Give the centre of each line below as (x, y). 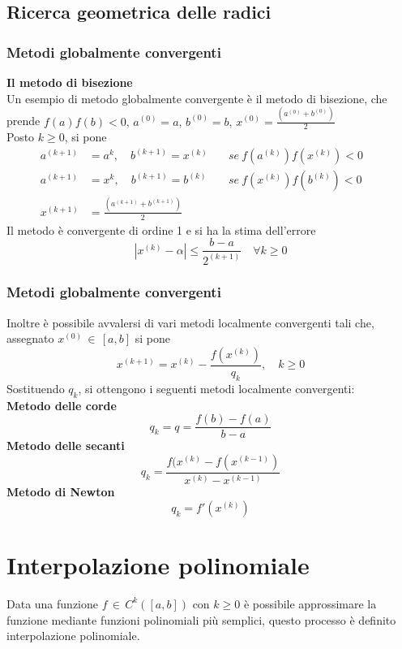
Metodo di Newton (61, 492)
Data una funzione (52, 603)
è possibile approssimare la (310, 603)
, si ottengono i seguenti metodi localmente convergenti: (216, 388)
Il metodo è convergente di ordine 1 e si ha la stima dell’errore (161, 229)
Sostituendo (36, 388)
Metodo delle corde (62, 405)
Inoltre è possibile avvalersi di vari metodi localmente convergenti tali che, (190, 322)
